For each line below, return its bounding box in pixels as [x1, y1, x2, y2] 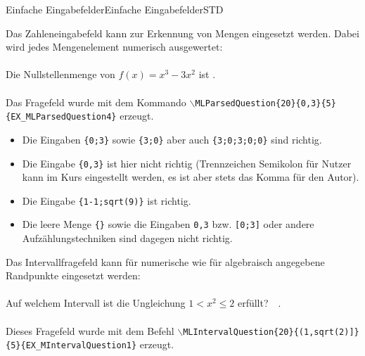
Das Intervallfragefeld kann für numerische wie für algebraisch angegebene [6, 254, 325, 269]
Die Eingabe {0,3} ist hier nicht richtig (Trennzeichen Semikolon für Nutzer [22, 155, 352, 170]
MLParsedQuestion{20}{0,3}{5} [195, 98, 336, 108]
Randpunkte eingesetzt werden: [6, 268, 141, 283]
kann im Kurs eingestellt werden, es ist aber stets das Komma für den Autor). [22, 170, 359, 184]
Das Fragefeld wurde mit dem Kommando [6, 94, 186, 109]
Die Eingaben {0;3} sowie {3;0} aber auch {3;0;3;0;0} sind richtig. [22, 132, 322, 146]
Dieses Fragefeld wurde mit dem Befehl [6, 323, 174, 338]
